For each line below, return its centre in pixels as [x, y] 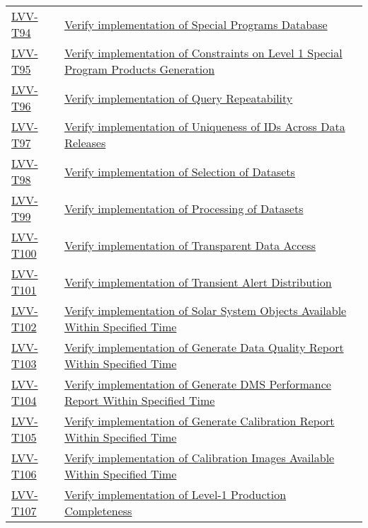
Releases [85, 143]
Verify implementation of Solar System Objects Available [206, 310]
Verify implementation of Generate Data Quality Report [204, 347]
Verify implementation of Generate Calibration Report [200, 421]
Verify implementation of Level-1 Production [176, 494]
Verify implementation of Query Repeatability [179, 98]
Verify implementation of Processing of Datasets [184, 208]
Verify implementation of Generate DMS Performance [198, 384]
